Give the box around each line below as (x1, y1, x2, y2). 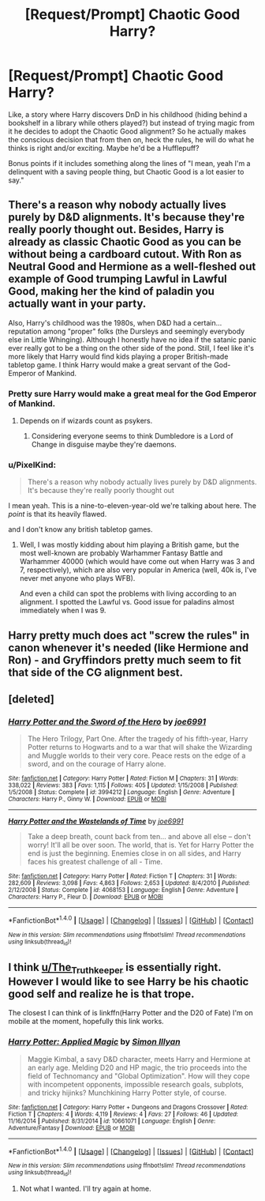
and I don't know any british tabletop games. (8, 525, 153, 534)
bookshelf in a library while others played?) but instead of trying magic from (8, 118, 255, 127)
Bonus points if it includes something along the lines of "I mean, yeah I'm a (8, 158, 251, 168)
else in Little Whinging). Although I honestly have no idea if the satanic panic (8, 334, 257, 344)
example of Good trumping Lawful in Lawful (8, 273, 227, 286)
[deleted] (8, 693, 55, 706)
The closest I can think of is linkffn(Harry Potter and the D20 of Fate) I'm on (8, 1008, 254, 1018)
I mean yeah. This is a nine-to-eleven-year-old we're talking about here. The (8, 501, 256, 510)
